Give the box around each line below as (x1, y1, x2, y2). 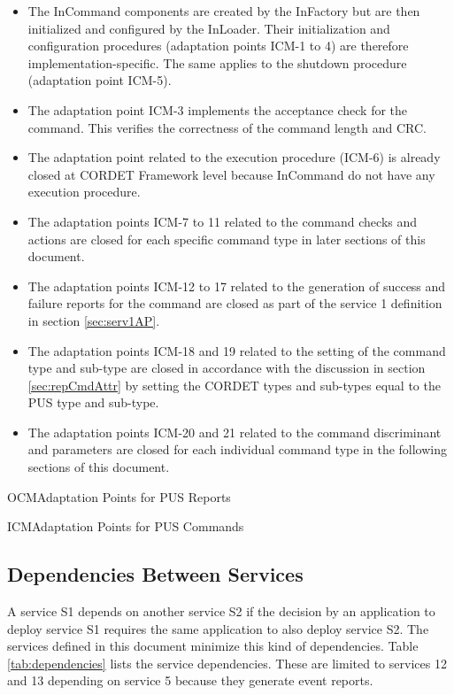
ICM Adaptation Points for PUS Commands (7, 517, 244, 536)
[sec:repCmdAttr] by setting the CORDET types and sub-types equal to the (27, 375, 441, 394)
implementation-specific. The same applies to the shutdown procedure (27, 53, 407, 72)
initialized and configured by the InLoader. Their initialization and (27, 19, 390, 37)
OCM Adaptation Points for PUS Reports (7, 487, 231, 506)
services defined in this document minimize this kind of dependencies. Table (7, 637, 419, 655)
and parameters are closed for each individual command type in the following (27, 440, 448, 459)
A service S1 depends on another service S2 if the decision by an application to (7, 602, 435, 621)
